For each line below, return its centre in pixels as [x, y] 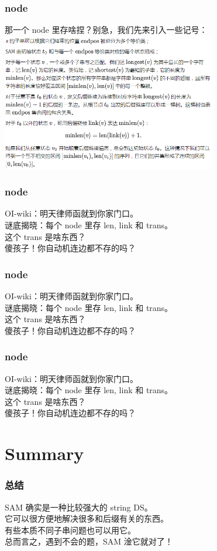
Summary [44, 453]
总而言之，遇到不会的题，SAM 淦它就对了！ [89, 541]
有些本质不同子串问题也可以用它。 [70, 530]
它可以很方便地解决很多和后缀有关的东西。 [87, 518]
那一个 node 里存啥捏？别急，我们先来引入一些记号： [106, 30]
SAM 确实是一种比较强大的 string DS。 [79, 507]
